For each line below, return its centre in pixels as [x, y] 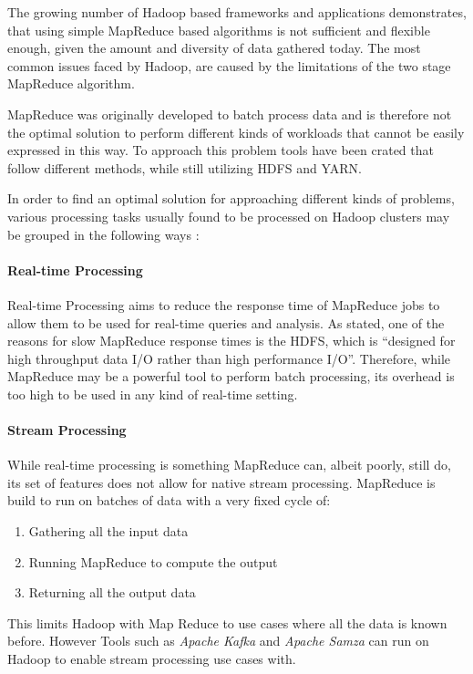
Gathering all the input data [108, 531]
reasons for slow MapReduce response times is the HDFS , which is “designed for [231, 341]
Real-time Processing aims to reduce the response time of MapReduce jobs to [224, 304]
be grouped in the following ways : [103, 234]
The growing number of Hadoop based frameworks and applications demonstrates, [237, 12]
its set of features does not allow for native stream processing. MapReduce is [221, 482]
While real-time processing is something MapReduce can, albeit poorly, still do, [229, 465]
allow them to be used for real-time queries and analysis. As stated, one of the [226, 322]
